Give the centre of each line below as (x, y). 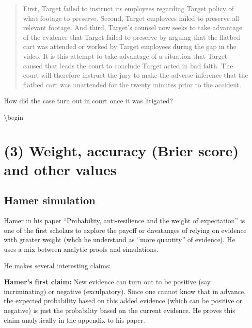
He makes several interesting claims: (57, 265)
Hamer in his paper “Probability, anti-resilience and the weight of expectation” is (125, 221)
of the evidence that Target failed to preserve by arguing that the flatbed (132, 37)
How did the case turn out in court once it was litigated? (88, 101)
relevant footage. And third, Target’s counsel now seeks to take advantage (133, 27)
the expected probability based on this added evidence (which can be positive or (123, 301)
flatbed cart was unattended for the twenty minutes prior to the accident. (132, 84)
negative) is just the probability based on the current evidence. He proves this (119, 310)
